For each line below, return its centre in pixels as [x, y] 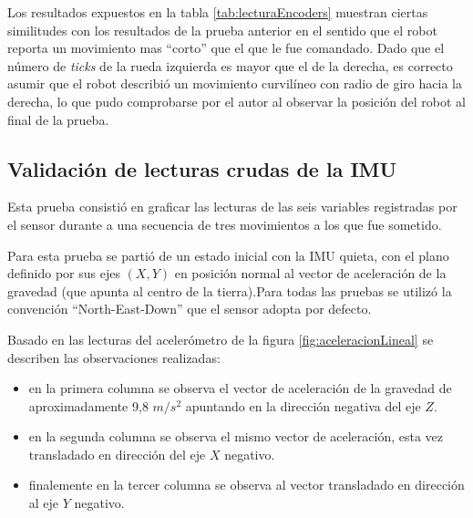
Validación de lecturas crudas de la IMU [202, 168]
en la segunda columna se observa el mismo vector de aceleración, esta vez [236, 436]
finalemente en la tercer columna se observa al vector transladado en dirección [247, 485]
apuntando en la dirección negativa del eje [303, 405]
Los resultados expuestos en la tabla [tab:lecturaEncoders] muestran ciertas [218, 12]
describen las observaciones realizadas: [114, 357]
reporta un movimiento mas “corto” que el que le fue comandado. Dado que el [226, 48]
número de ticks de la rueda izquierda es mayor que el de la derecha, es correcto [230, 65]
